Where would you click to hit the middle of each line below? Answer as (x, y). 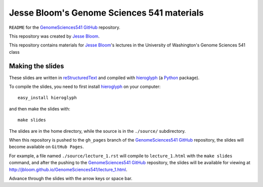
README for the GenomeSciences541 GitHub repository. (65, 27)
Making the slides (37, 66)
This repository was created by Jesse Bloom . (54, 36)
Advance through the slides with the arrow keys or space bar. (71, 178)
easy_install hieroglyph (47, 98)
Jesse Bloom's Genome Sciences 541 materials (106, 13)
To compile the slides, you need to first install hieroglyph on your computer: (85, 87)
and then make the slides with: (40, 109)
